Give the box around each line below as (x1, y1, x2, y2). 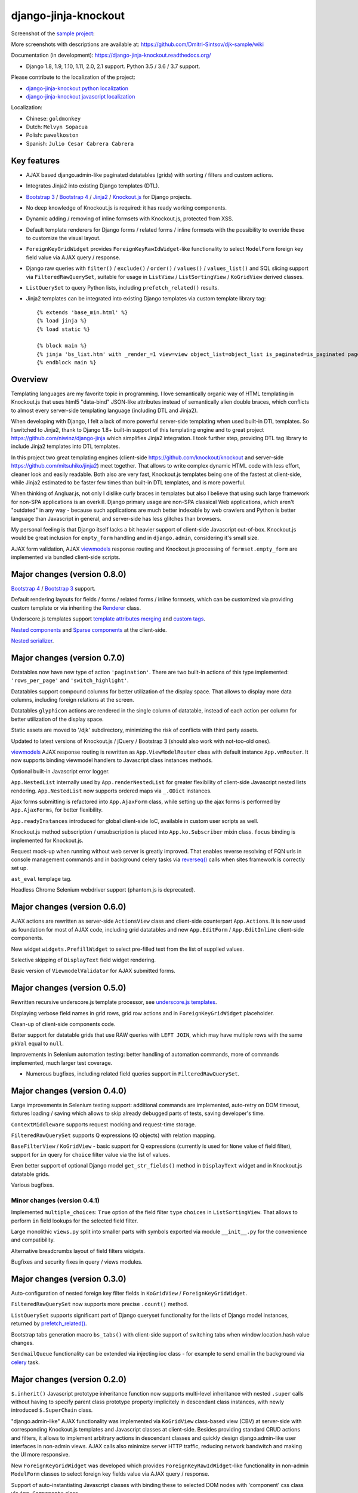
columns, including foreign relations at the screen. (11, 696, 134, 704)
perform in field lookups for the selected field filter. (11, 1217, 138, 1224)
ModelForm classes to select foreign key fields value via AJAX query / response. (11, 1470, 210, 1477)
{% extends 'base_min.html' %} (36, 309, 128, 316)
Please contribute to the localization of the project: (11, 73, 135, 81)
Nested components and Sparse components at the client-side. (11, 626, 167, 633)
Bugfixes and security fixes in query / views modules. (11, 1258, 143, 1265)
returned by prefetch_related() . (11, 1320, 87, 1327)
